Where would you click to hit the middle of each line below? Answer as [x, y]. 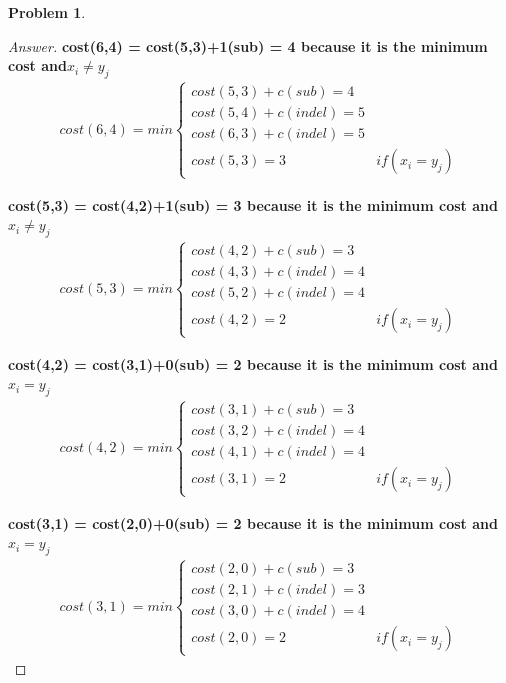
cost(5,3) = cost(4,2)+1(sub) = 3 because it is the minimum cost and [253, 204]
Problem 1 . [47, 12]
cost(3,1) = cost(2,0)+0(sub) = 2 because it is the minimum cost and [253, 522]
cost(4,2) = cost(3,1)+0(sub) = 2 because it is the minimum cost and [253, 363]
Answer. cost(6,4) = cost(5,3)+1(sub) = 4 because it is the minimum [248, 45]
